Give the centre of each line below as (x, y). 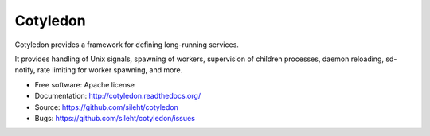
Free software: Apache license (85, 84)
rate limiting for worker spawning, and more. (110, 70)
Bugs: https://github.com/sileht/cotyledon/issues (115, 118)
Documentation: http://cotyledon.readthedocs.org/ (118, 96)
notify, (25, 70)
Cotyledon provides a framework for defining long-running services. (127, 45)
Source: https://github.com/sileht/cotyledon (106, 107)
